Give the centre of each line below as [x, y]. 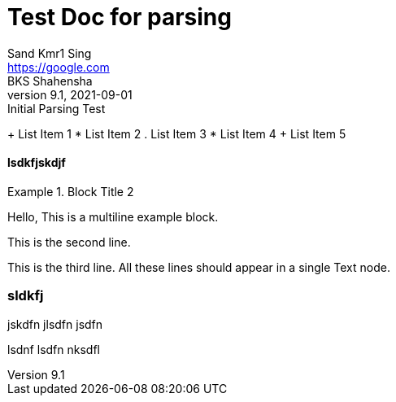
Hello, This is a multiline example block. [113, 216]
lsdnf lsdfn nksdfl [54, 349]
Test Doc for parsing [120, 17]
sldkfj [26, 296]
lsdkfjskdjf [37, 163]
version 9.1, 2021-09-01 [70, 94]
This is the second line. [69, 242]
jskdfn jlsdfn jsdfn [55, 324]
